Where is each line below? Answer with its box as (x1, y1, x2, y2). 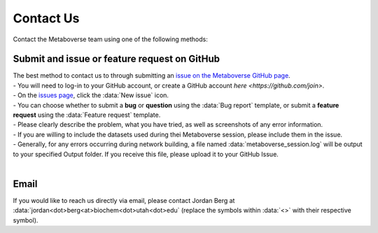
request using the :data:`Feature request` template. (13, 111, 161, 119)
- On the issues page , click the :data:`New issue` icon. (13, 91, 169, 99)
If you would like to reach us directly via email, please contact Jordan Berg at (13, 196, 235, 204)
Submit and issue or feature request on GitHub (13, 53, 220, 65)
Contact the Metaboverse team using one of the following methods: (13, 35, 208, 43)
